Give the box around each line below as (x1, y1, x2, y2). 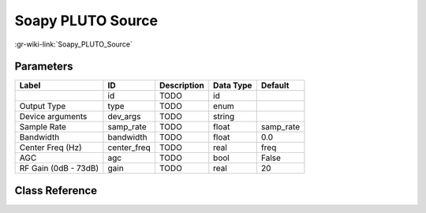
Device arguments (19, 111, 88, 122)
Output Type (19, 101, 66, 112)
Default (260, 80, 290, 91)
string (213, 111, 235, 122)
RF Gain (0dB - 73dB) (19, 163, 99, 174)
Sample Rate (19, 121, 67, 133)
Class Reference (14, 184, 98, 197)
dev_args (107, 111, 141, 122)
